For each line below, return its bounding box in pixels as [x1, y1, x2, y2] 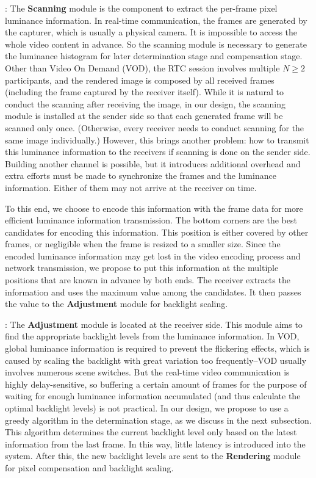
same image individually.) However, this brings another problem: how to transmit [5, 133, 309, 146]
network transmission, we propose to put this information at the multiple [5, 261, 279, 274]
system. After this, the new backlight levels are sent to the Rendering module [5, 449, 301, 462]
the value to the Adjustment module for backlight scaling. [5, 297, 228, 310]
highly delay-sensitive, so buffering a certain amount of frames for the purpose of [5, 377, 307, 390]
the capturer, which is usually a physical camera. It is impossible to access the [5, 26, 298, 38]
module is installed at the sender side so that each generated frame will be [5, 109, 283, 122]
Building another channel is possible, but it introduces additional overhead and [5, 157, 301, 170]
